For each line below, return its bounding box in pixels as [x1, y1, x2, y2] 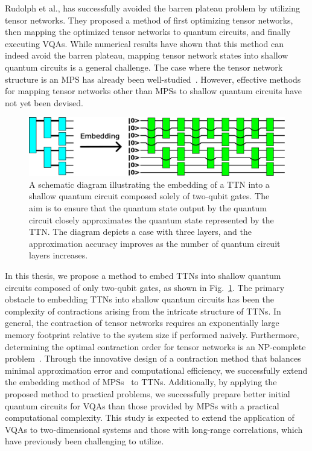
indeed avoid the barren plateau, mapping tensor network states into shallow [5, 49, 288, 62]
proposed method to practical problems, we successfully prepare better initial [5, 387, 290, 400]
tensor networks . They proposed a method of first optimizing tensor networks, [5, 13, 293, 26]
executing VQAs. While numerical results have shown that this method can [5, 37, 284, 50]
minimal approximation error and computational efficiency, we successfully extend [5, 363, 308, 376]
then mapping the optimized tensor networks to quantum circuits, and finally [5, 25, 291, 38]
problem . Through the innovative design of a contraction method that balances [5, 352, 301, 365]
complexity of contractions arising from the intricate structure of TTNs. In [5, 304, 281, 317]
